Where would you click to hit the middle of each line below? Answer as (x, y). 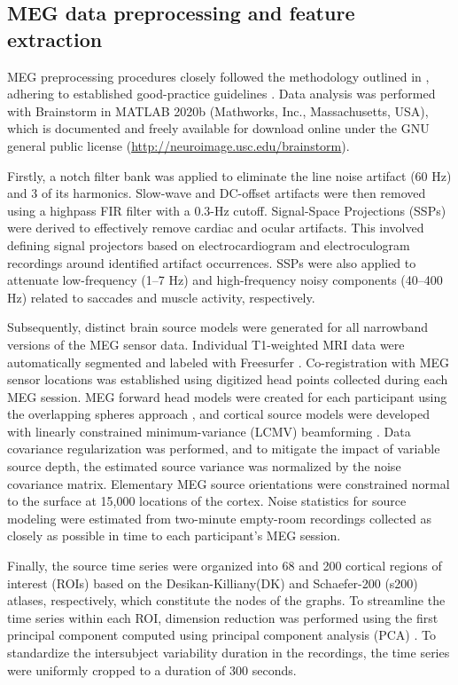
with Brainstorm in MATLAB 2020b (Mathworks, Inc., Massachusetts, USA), (218, 110)
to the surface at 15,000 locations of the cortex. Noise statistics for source (207, 501)
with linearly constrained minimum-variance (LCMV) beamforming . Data (209, 431)
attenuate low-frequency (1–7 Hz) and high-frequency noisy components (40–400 (225, 280)
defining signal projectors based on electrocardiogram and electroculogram (209, 244)
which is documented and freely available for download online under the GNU (218, 128)
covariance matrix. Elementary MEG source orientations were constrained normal (229, 483)
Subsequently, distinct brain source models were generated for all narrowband (218, 327)
